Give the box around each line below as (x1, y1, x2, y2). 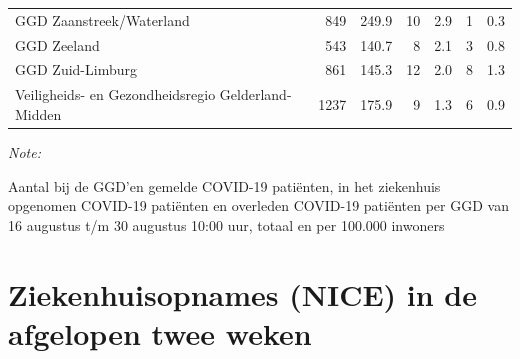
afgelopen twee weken (8, 312, 312, 353)
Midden (15, 103, 62, 124)
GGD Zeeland (15, 34, 100, 55)
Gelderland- (219, 84, 292, 105)
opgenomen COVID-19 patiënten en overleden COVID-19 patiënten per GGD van (8, 195, 509, 216)
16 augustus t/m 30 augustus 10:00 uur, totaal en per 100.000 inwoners (8, 214, 445, 235)
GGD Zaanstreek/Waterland (15, 9, 190, 30)
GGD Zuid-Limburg (15, 59, 137, 80)
